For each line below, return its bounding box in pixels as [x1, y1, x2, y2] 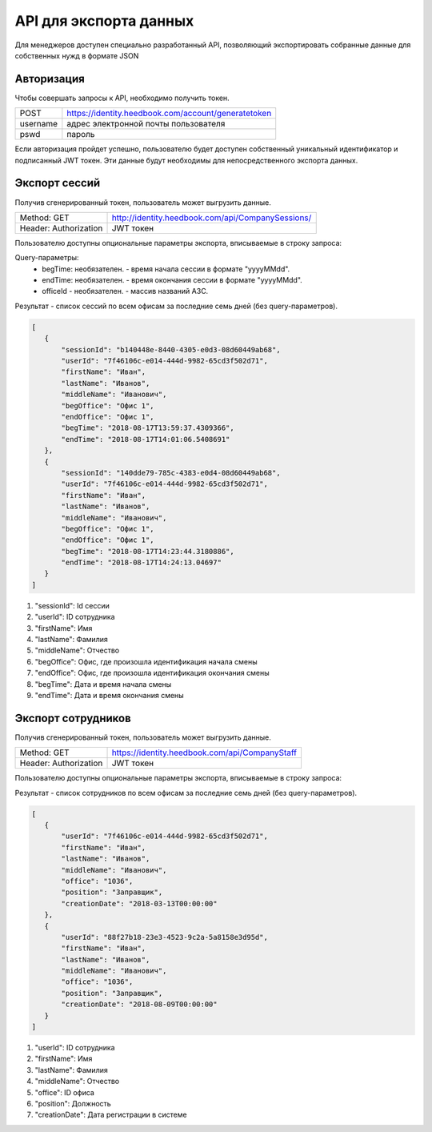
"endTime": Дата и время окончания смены [34, 690, 184, 700]
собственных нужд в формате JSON [14, 50, 139, 60]
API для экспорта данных [14, 12, 194, 30]
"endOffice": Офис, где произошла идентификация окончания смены [34, 668, 270, 678]
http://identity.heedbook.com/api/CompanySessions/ [111, 212, 312, 223]
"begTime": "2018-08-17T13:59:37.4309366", [61, 423, 235, 432]
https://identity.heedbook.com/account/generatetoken [66, 108, 272, 119]
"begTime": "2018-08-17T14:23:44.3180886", [61, 547, 235, 556]
